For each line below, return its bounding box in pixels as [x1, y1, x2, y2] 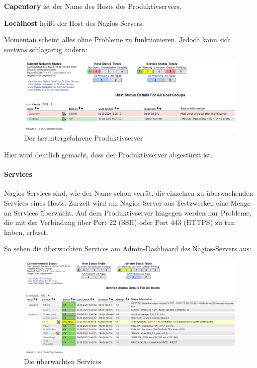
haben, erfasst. [4, 226, 48, 237]
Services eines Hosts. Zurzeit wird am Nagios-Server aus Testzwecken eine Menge [4, 197, 251, 208]
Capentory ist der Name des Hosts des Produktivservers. [4, 1, 181, 11]
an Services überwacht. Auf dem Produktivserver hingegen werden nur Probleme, [4, 207, 252, 218]
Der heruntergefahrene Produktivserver [24, 133, 143, 143]
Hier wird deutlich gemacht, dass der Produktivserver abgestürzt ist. [4, 149, 213, 159]
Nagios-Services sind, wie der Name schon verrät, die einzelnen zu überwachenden [4, 188, 253, 198]
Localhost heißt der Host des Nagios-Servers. [4, 17, 144, 28]
